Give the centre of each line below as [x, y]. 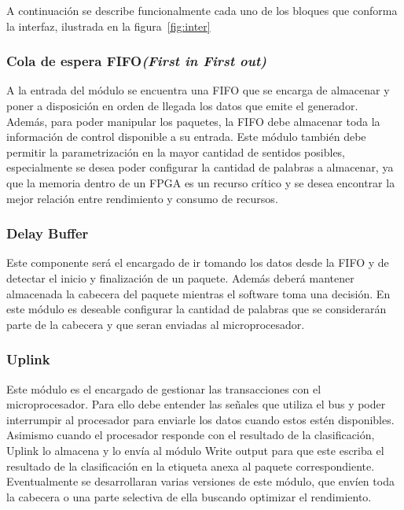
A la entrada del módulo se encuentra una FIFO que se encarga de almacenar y [198, 90]
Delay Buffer [48, 233]
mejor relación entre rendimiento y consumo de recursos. [142, 198]
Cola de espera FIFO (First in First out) [136, 61]
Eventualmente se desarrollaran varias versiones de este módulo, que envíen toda [200, 481]
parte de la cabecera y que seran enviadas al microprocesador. [156, 324]
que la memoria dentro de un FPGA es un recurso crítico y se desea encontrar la [201, 182]
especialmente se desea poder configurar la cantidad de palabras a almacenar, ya [200, 167]
